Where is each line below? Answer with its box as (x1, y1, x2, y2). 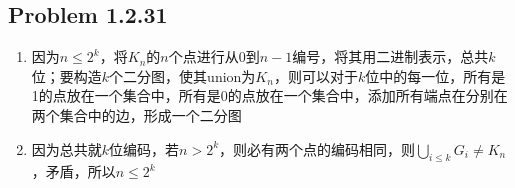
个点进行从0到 (168, 46, 260, 67)
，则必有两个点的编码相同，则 (219, 138, 416, 159)
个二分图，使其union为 (109, 65, 256, 86)
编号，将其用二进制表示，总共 (292, 46, 489, 67)
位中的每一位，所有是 (365, 65, 506, 86)
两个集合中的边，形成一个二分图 (31, 104, 242, 125)
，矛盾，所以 (31, 161, 116, 182)
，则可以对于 (273, 65, 358, 86)
